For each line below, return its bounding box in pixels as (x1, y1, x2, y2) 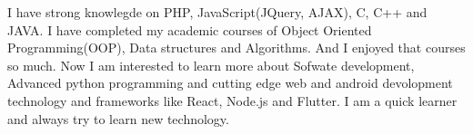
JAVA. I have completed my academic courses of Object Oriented (7, 20, 372, 39)
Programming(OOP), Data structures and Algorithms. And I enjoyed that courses (7, 38, 466, 57)
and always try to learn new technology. (7, 109, 229, 128)
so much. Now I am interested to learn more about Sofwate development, (7, 55, 415, 74)
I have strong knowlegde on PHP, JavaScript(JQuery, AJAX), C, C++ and (7, 3, 428, 21)
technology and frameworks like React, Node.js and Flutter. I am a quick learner (7, 91, 458, 110)
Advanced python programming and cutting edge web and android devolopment (7, 73, 453, 92)
